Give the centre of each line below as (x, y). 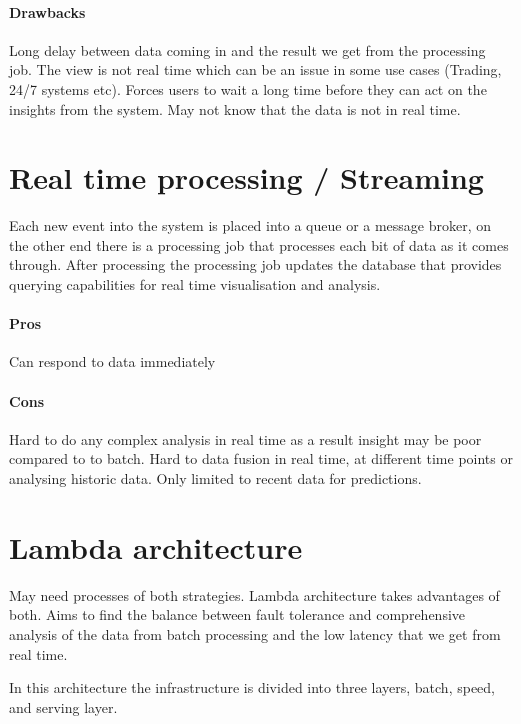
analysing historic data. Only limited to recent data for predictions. (215, 478)
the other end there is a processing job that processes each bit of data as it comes (259, 244)
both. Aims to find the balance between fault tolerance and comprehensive (237, 614)
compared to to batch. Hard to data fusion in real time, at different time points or (261, 458)
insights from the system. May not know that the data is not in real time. (235, 108)
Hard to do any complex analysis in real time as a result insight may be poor (245, 438)
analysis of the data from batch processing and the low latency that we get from (255, 633)
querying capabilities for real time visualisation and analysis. (195, 284)
